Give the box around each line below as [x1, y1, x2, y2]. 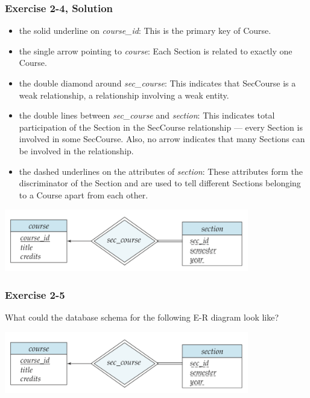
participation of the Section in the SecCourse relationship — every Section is [19, 120, 303, 133]
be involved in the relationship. [19, 144, 134, 157]
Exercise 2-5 [5, 287, 65, 302]
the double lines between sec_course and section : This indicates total [19, 109, 275, 122]
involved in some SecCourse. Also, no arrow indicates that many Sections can [19, 132, 305, 145]
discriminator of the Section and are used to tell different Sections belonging [19, 177, 301, 189]
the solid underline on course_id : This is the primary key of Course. [19, 24, 271, 37]
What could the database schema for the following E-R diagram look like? [5, 311, 279, 323]
